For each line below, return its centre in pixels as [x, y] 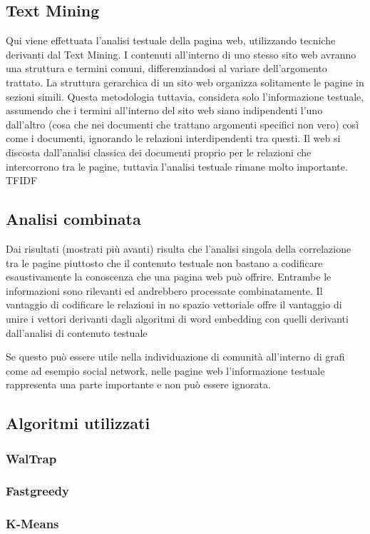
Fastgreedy [37, 491]
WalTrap [31, 458]
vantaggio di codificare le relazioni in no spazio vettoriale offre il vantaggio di [174, 304]
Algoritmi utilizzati [78, 423]
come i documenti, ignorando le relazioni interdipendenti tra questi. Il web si [173, 138]
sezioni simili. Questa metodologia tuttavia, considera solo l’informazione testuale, [185, 96]
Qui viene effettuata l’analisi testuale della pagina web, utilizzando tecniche [171, 40]
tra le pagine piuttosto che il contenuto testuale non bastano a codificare [164, 262]
